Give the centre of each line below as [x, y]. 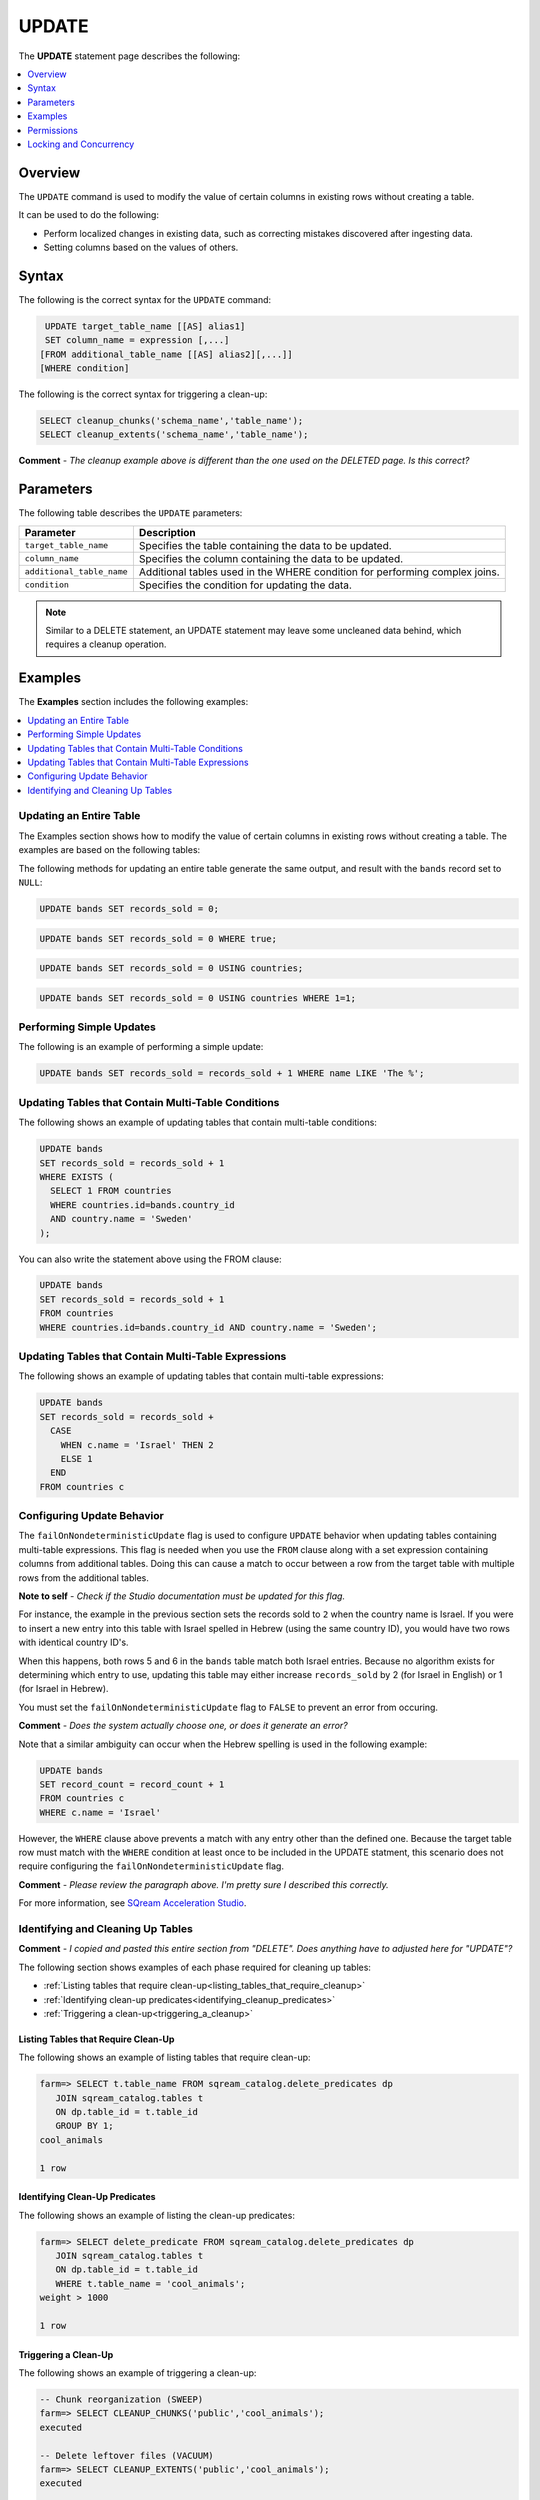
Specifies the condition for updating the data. [245, 585]
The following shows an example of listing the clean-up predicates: [156, 2215]
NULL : [30, 882]
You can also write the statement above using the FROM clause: [150, 1259]
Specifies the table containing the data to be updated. [265, 545]
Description [167, 532]
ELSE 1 [76, 1458]
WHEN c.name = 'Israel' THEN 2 [137, 1444]
